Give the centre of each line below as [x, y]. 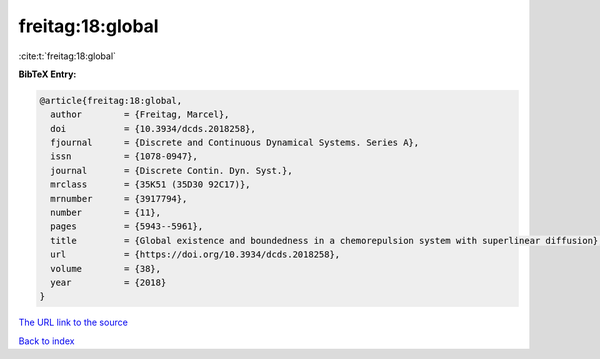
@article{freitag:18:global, [111, 100]
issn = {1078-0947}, [124, 156]
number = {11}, [106, 213]
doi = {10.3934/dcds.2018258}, [153, 128]
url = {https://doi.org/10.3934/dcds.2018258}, [195, 254]
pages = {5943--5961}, [127, 226]
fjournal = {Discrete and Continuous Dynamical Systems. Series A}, [235, 143]
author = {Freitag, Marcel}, [140, 114]
